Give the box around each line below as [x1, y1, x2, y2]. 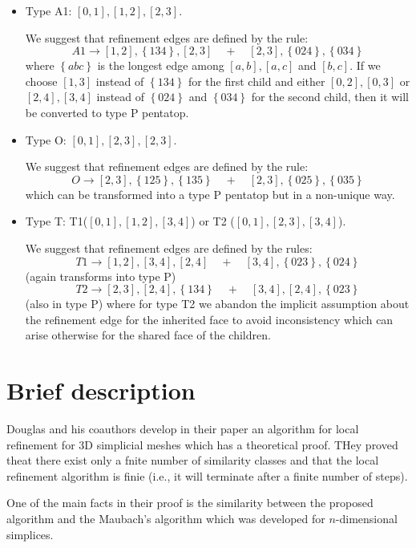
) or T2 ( [191, 213, 235, 229]
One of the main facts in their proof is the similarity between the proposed [6, 494, 374, 511]
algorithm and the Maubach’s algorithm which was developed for [6, 510, 325, 526]
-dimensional [335, 510, 398, 526]
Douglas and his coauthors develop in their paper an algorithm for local [6, 420, 359, 437]
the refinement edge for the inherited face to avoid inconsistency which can [25, 311, 394, 327]
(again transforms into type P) [25, 267, 176, 284]
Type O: [25, 131, 67, 148]
